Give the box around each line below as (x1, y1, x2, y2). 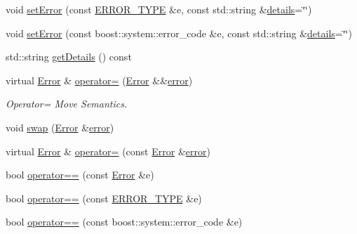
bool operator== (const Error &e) (6, 167, 154, 182)
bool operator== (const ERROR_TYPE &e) (6, 190, 202, 205)
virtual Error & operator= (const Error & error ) (6, 143, 210, 158)
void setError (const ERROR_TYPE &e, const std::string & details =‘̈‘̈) (6, 2, 312, 16)
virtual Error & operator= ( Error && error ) (6, 72, 193, 87)
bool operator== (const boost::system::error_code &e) (6, 214, 243, 229)
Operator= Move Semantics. (6, 96, 128, 111)
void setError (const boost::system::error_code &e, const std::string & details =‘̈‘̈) (6, 25, 352, 40)
